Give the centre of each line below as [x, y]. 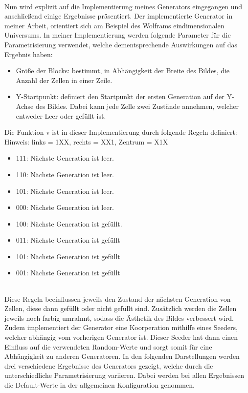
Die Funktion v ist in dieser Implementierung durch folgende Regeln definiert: [121, 132]
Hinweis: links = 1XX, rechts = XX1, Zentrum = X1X [86, 141]
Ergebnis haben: [29, 54]
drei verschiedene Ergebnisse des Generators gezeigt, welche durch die [109, 365]
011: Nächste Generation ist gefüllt [68, 240]
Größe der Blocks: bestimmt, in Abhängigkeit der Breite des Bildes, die [123, 71]
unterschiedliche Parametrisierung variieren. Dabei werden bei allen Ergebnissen [124, 375]
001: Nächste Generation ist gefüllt [68, 273]
